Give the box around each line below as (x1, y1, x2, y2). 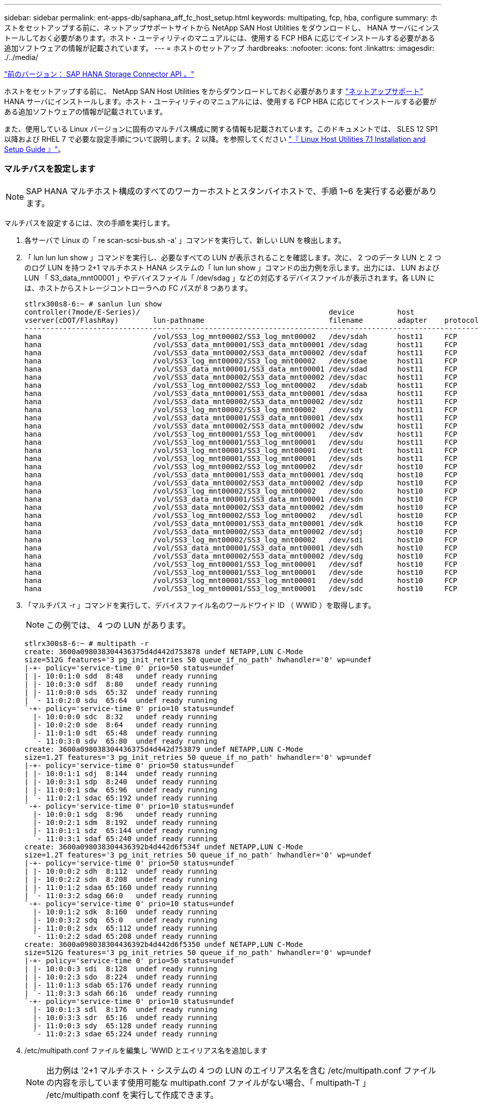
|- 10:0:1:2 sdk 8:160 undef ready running (33, 907, 218, 916)
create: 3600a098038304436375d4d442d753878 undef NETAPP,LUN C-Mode (24, 647, 303, 656)
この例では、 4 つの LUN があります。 (46, 620, 191, 630)
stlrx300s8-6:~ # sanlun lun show (24, 299, 162, 308)
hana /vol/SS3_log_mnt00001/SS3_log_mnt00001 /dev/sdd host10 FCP (24, 576, 458, 585)
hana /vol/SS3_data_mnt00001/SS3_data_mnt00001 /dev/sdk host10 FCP (24, 519, 458, 528)
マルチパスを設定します (4, 164, 96, 174)
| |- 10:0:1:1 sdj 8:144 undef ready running (24, 769, 218, 778)
